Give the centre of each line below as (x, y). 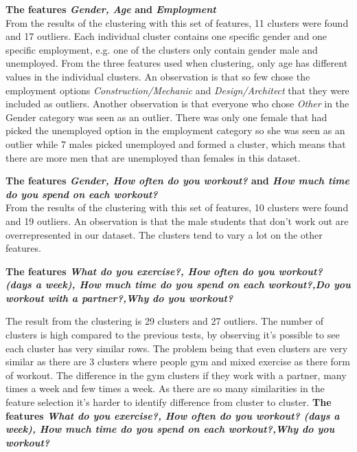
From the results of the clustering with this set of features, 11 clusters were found (177, 22)
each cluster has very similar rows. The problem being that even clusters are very (177, 348)
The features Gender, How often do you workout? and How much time (177, 181)
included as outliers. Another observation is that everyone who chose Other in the (177, 104)
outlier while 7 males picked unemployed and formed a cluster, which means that (176, 143)
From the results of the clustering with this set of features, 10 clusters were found (177, 207)
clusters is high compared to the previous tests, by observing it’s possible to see (173, 335)
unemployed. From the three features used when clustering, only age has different (177, 63)
